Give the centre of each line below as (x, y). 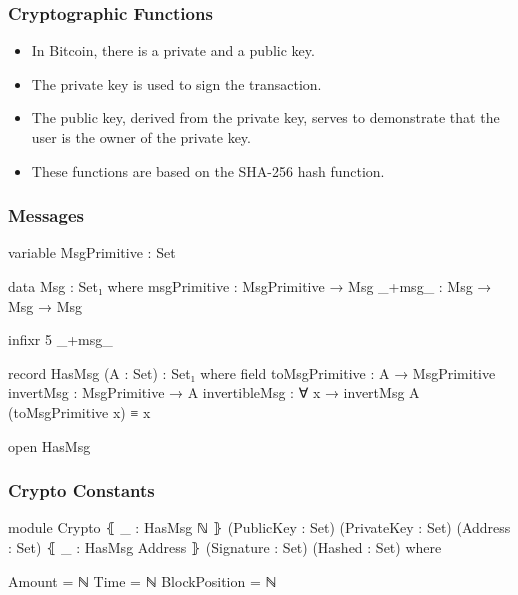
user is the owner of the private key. (141, 137)
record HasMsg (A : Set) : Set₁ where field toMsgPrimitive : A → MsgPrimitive (252, 372)
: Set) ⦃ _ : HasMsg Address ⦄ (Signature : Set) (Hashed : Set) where (225, 546)
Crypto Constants (81, 490)
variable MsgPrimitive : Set (92, 252)
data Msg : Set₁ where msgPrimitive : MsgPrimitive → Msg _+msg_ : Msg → (250, 286)
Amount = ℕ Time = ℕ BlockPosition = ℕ (142, 580)
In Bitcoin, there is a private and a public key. (173, 50)
